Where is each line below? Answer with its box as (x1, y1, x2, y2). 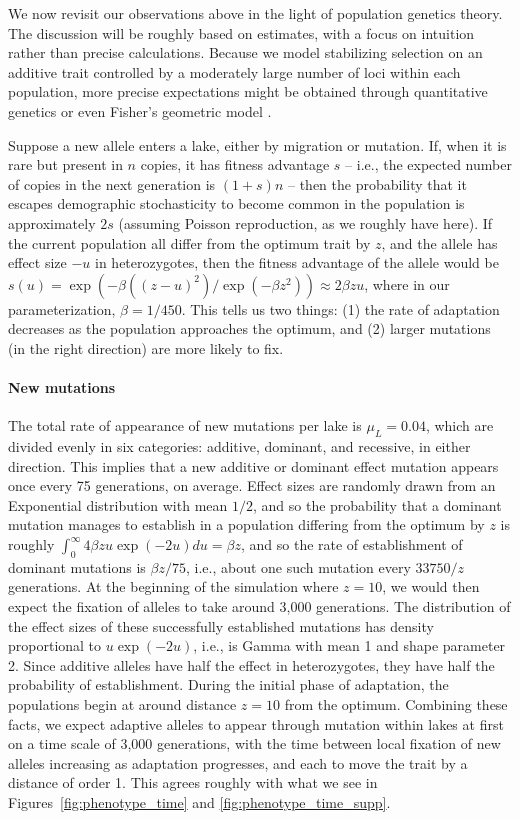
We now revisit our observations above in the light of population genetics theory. (8, 3, 503, 23)
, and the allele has (381, 232, 498, 253)
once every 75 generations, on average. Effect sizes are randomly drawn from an (8, 475, 496, 496)
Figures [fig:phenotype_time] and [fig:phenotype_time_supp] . (8, 791, 391, 812)
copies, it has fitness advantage (140, 154, 330, 175)
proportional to (8, 635, 102, 656)
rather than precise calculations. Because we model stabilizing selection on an (8, 42, 483, 63)
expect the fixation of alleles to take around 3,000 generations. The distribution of (8, 596, 511, 617)
